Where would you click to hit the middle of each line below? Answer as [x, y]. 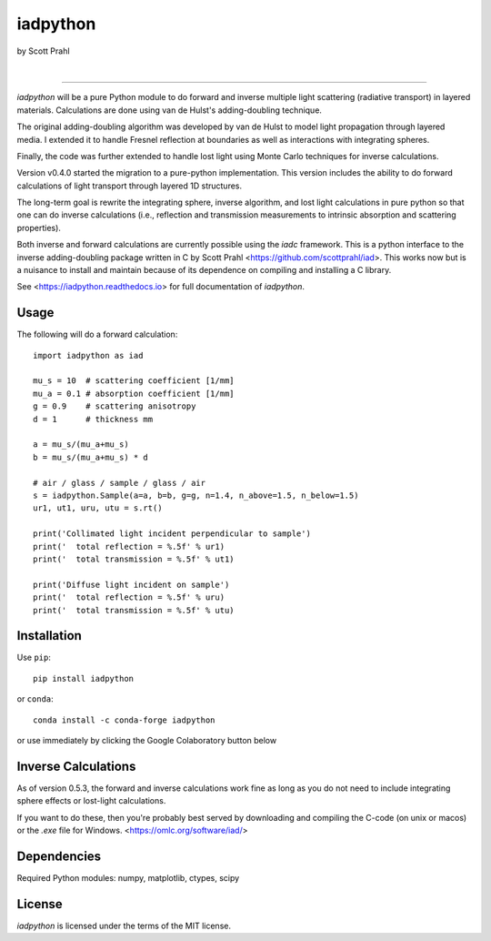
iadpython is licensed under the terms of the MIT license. [124, 926]
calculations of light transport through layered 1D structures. [130, 186]
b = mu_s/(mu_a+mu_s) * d [91, 457]
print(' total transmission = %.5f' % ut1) [134, 559]
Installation [49, 636]
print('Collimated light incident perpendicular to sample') [172, 534]
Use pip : [34, 658]
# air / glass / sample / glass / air [120, 483]
